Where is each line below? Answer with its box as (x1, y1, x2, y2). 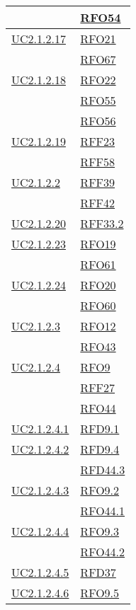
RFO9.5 (80, 585, 120, 601)
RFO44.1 (80, 502, 125, 519)
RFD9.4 (80, 441, 120, 457)
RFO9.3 (80, 523, 120, 539)
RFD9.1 (80, 420, 120, 437)
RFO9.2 (80, 482, 120, 498)
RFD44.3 (80, 461, 125, 478)
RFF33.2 (80, 215, 124, 231)
